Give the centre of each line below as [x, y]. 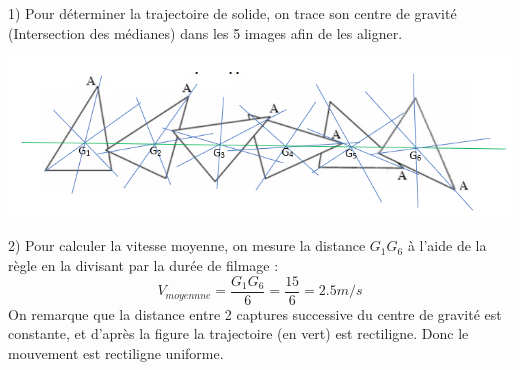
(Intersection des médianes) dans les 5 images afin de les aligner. [205, 32]
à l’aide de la [447, 245]
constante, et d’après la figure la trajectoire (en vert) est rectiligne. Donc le [238, 333]
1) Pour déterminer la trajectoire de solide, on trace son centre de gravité [232, 13]
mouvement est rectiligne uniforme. [116, 352]
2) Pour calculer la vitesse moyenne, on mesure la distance [187, 245]
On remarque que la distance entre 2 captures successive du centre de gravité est [255, 313]
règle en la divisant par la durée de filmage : [143, 265]
